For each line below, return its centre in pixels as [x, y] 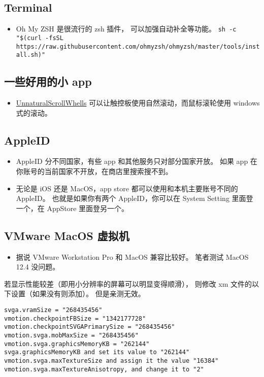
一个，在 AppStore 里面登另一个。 [72, 208]
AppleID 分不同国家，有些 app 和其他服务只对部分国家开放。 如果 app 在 [137, 161]
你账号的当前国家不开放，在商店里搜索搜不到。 [94, 171]
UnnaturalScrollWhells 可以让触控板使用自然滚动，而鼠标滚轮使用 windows [138, 103]
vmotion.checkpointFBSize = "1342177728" [75, 318]
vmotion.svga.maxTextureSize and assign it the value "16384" [111, 361]
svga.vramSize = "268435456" [53, 310]
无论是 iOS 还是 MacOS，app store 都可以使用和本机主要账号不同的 [127, 188]
